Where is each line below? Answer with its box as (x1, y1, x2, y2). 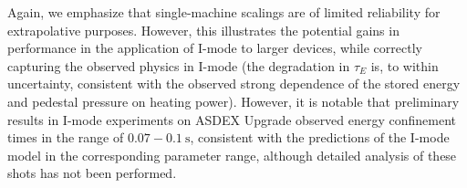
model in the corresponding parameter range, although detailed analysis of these (7, 145, 457, 164)
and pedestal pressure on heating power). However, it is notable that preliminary (7, 91, 460, 110)
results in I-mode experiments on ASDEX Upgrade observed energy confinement (7, 110, 457, 129)
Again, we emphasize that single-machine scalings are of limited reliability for (7, 3, 441, 21)
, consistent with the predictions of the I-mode (190, 128, 450, 147)
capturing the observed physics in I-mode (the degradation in (7, 56, 350, 75)
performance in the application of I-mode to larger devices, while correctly (7, 38, 422, 57)
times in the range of (7, 128, 124, 147)
